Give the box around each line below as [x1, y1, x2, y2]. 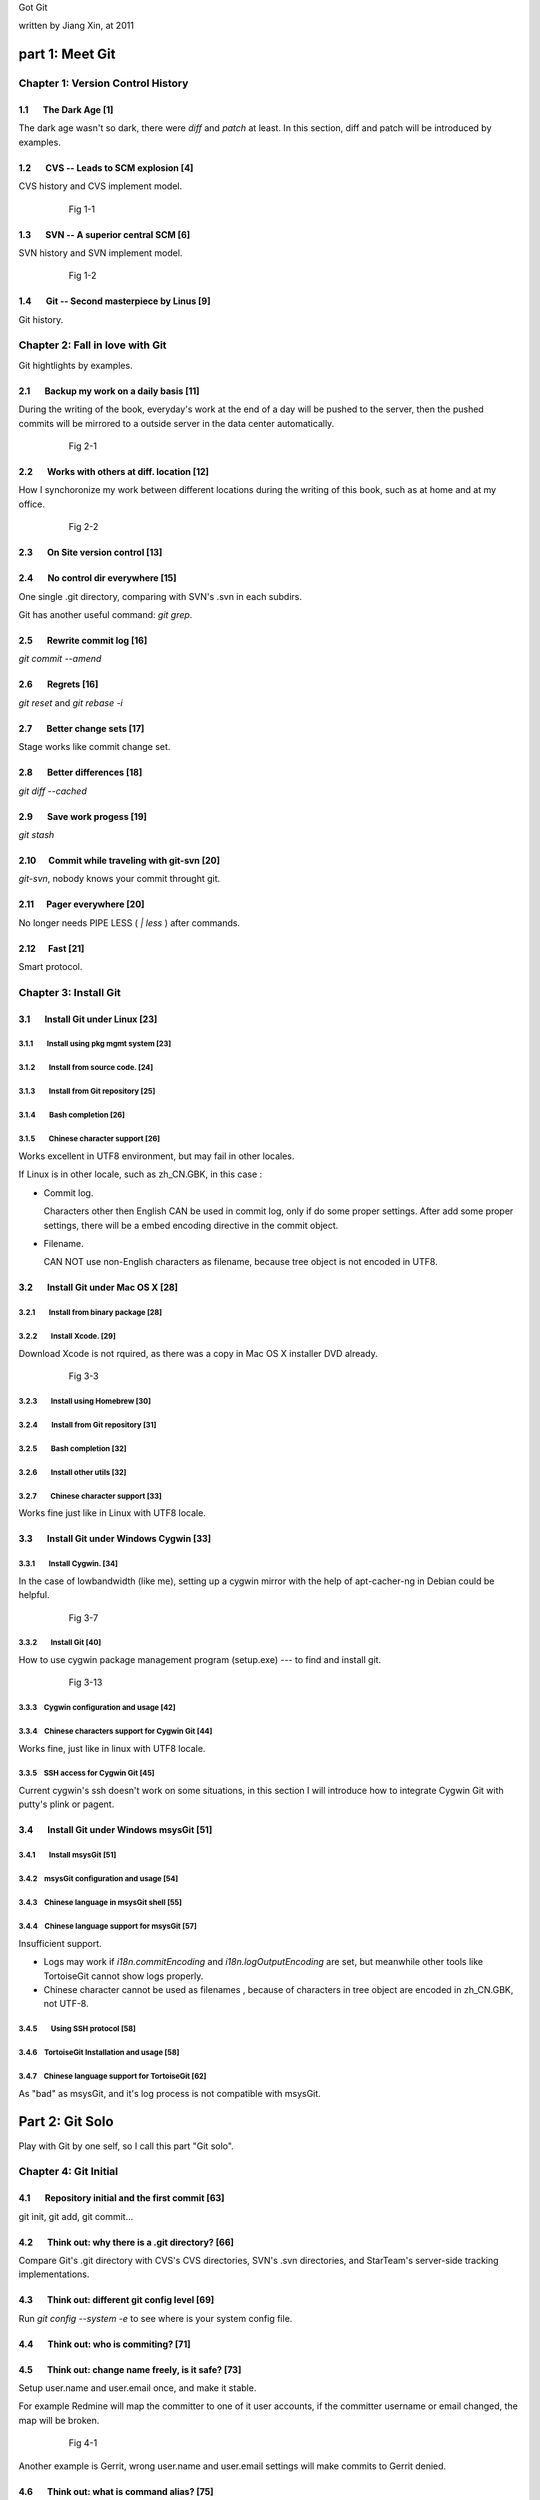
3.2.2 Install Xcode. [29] [18, 1331, 117, 1342]
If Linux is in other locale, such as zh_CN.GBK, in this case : [18, 1168, 263, 1180]
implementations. [18, 2268, 90, 2280]
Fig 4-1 [68, 2437, 98, 2449]
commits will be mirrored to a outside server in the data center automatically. [18, 417, 335, 429]
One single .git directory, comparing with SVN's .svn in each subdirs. [18, 590, 302, 602]
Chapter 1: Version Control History [18, 76, 189, 90]
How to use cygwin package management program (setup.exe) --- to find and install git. [18, 1653, 382, 1665]
